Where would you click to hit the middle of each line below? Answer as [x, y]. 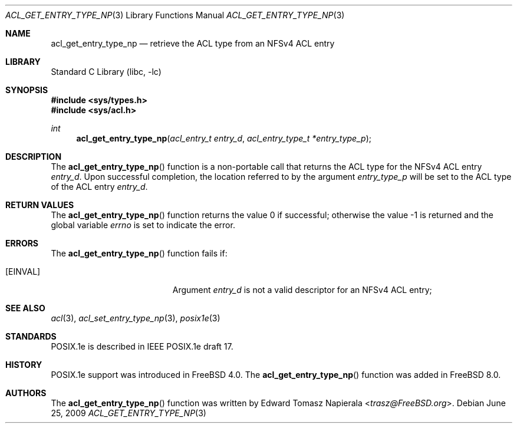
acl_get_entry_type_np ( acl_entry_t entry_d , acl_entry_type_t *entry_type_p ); [224, 138]
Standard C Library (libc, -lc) [106, 72]
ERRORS [22, 243]
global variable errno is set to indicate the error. [143, 225]
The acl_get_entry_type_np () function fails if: [139, 253]
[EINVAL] [23, 271]
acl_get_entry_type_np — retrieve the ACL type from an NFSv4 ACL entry [193, 43]
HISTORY [24, 365]
